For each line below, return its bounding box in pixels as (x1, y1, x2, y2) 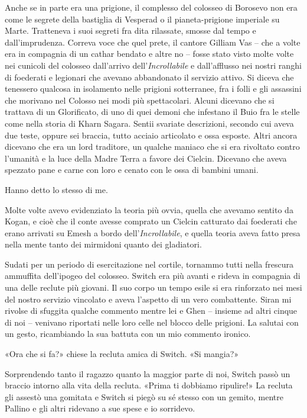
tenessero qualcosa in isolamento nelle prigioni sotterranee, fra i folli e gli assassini (5, 82, 302, 95)
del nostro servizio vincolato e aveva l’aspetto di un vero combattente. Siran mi (5, 292, 292, 305)
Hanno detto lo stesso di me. (5, 183, 108, 195)
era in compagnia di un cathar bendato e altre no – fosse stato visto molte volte (5, 47, 294, 60)
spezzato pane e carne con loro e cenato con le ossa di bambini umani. (5, 163, 259, 176)
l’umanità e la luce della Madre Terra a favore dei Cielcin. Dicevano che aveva (5, 152, 287, 164)
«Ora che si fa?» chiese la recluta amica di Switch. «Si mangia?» (5, 348, 239, 360)
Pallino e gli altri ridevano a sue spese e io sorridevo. (5, 402, 195, 414)
